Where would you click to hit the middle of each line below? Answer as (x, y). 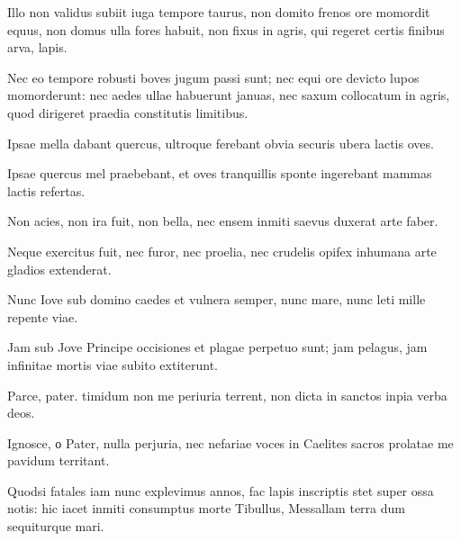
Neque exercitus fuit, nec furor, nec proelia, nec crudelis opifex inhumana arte (222, 251)
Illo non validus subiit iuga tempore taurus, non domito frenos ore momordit (219, 12)
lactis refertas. (46, 190)
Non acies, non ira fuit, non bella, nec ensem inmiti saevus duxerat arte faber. (223, 221)
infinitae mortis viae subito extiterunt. (113, 364)
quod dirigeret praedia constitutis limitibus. (128, 112)
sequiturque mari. (56, 526)
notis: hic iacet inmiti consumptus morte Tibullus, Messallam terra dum (206, 508)
